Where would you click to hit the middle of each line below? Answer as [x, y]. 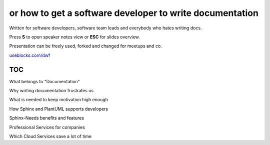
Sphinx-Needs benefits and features [47, 118]
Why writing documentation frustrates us [51, 91]
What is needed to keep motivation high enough [59, 100]
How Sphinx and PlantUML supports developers [59, 109]
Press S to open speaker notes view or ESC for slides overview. [74, 37]
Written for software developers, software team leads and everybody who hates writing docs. [105, 28]
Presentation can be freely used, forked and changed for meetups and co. [85, 46]
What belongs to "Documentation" [44, 81]
